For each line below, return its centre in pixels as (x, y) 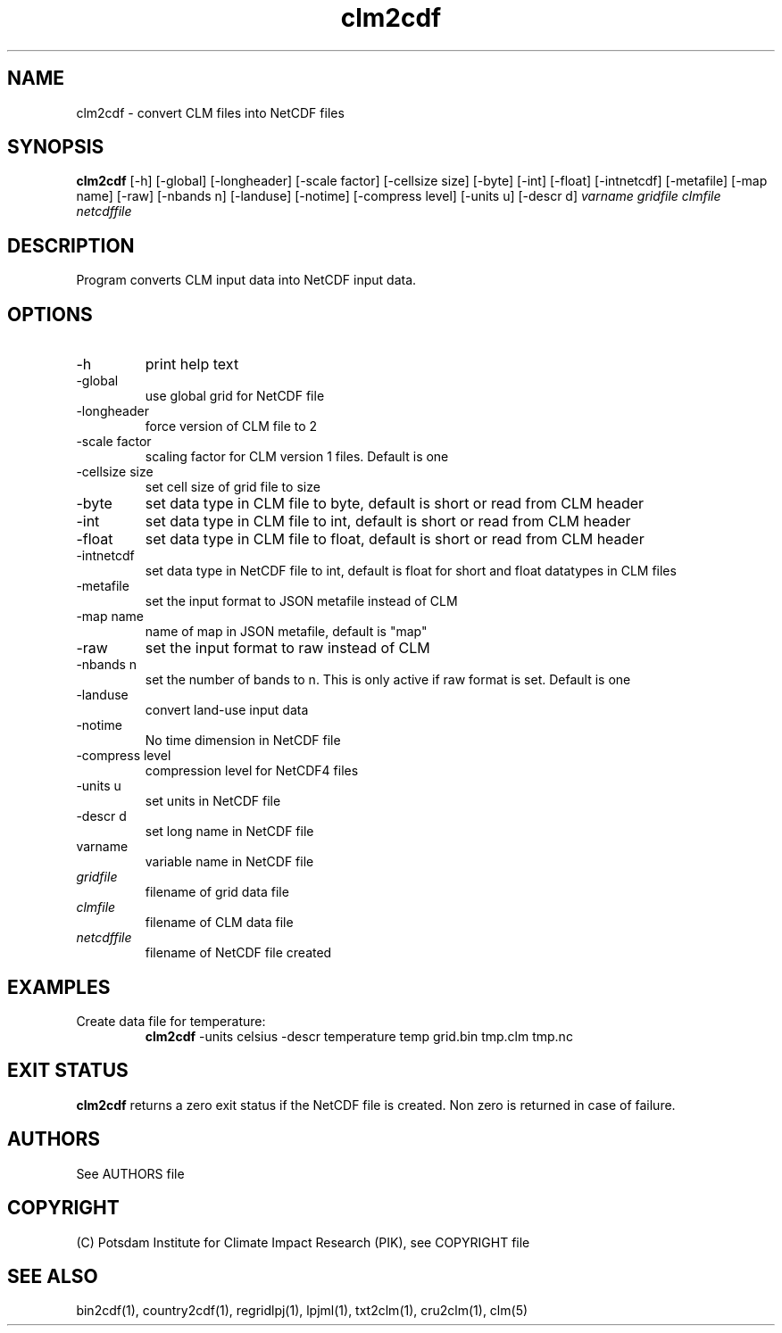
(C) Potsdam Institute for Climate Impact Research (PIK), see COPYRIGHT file (303, 1242)
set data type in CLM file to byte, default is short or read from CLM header (395, 504)
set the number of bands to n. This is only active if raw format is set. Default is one (388, 680)
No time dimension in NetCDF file (243, 741)
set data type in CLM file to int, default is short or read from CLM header (388, 522)
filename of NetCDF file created (238, 953)
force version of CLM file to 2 (231, 426)
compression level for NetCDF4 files (252, 771)
